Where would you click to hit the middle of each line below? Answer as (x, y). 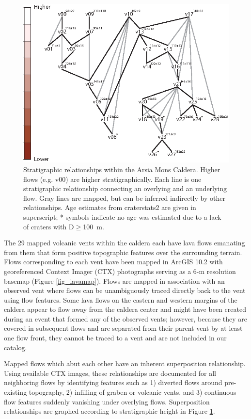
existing (16, 392)
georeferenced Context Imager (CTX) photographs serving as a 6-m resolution (120, 271)
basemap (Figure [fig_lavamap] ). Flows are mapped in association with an (114, 281)
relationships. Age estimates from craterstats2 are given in (110, 207)
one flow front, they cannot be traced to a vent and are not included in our (115, 338)
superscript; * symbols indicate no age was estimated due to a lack (122, 217)
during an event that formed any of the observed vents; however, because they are (126, 318)
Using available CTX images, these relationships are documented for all (110, 373)
